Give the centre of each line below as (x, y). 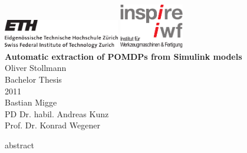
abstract (19, 145)
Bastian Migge (31, 102)
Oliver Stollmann (36, 68)
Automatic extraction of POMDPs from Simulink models (123, 56)
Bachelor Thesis (33, 79)
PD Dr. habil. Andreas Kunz (57, 113)
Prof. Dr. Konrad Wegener (52, 125)
